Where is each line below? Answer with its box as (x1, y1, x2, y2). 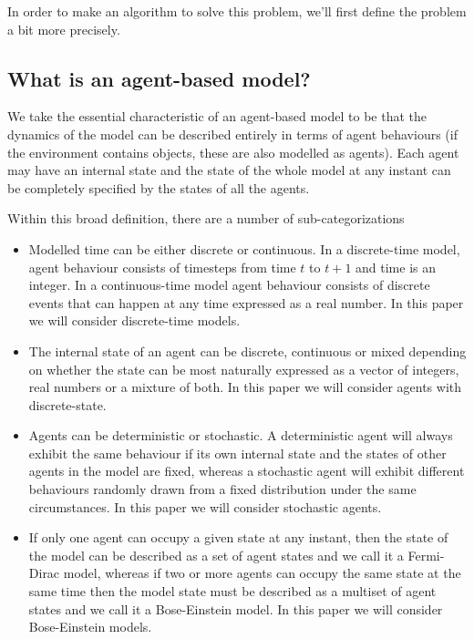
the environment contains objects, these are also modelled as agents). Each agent (7, 142, 459, 161)
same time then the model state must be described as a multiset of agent (28, 582, 437, 601)
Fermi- (407, 545, 445, 564)
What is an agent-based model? (7, 64, 311, 92)
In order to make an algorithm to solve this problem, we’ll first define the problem (7, 2, 467, 20)
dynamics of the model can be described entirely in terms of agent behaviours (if (7, 124, 458, 143)
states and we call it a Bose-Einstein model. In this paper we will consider (28, 599, 443, 618)
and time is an (355, 257, 436, 276)
